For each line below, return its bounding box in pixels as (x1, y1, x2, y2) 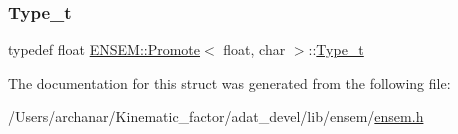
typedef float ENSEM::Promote (8, 39, 201, 60)
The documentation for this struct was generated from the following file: (8, 72, 451, 93)
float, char (223, 39, 286, 60)
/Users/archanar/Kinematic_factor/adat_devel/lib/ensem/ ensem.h (8, 106, 424, 127)
